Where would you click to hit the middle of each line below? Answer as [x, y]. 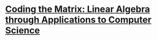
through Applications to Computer [78, 20]
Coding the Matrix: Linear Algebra [77, 9]
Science [23, 30]
